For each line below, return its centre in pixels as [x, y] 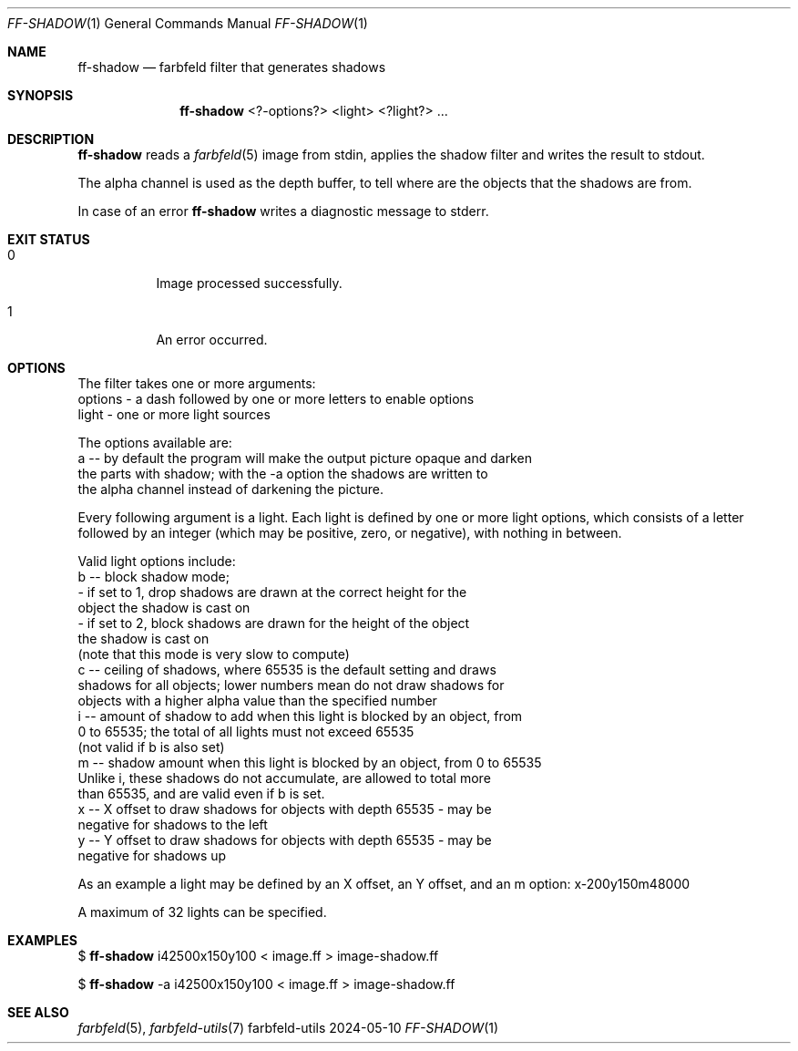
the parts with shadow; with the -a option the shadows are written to [283, 474]
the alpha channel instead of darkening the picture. [231, 489]
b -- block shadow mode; [153, 577]
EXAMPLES [42, 940]
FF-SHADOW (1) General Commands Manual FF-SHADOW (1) [188, 23]
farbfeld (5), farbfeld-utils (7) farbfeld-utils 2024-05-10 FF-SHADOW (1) [288, 1028]
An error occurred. [212, 340]
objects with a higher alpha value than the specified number [257, 701]
